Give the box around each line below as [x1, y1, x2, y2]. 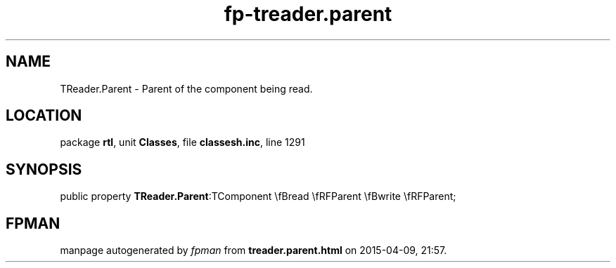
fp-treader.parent [224, 2, 392, 26]
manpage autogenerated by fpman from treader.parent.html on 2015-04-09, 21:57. [60, 244, 447, 257]
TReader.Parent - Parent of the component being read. [60, 82, 313, 95]
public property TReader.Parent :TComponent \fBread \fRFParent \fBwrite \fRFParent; [60, 190, 456, 203]
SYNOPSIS [6, 160, 82, 178]
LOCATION [6, 107, 82, 125]
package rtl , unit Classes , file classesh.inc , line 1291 [60, 136, 305, 149]
